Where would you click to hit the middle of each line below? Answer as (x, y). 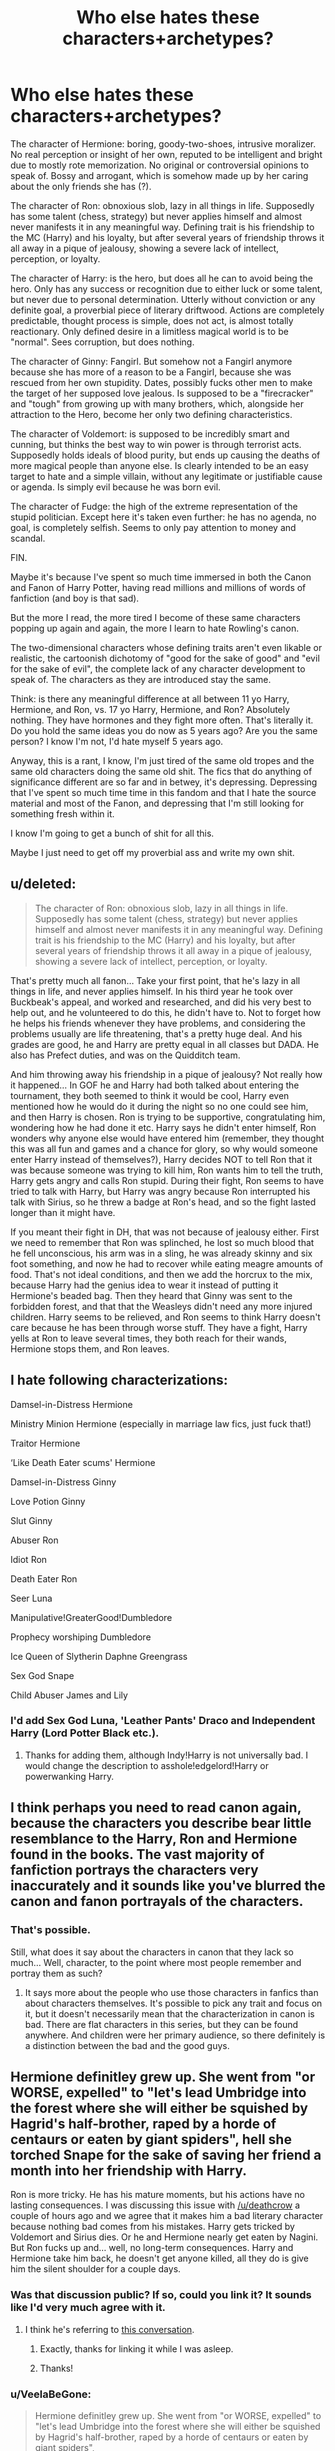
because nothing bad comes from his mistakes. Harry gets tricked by (152, 2227)
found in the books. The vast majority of (137, 1854)
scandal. (28, 538)
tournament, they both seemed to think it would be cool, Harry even (150, 1095)
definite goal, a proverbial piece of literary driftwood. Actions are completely (167, 310)
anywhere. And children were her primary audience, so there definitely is (175, 2035)
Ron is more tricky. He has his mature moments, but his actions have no (157, 2195)
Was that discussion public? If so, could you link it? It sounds (161, 2295)
